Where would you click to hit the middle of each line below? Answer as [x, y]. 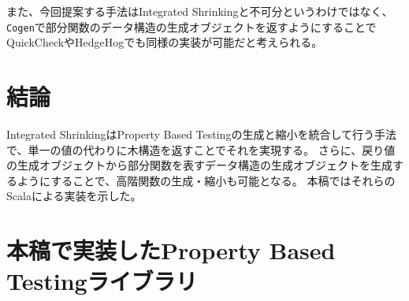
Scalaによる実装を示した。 [74, 196]
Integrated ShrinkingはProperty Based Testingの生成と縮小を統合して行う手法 [201, 134]
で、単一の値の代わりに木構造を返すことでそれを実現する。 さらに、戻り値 [201, 149]
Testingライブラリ [102, 281]
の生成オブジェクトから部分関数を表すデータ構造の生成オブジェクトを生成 [199, 165]
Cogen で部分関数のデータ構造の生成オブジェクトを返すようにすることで [191, 26]
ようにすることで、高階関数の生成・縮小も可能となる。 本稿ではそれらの [206, 180]
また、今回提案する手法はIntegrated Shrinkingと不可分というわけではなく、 [200, 11]
